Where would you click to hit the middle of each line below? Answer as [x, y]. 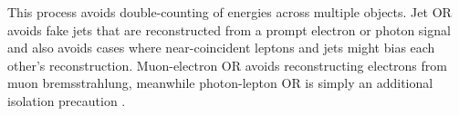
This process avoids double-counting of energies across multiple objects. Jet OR [229, 12]
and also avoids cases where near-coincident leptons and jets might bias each [221, 48]
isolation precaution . [67, 100]
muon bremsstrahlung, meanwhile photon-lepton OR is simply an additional [220, 83]
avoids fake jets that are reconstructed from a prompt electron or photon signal [229, 29]
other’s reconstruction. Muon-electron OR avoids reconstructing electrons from [227, 65]
